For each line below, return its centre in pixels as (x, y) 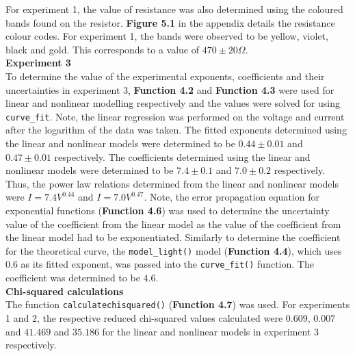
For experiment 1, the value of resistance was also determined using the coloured (174, 9)
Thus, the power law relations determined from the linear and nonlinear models (172, 183)
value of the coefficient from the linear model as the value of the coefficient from (173, 224)
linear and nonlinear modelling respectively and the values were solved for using (173, 103)
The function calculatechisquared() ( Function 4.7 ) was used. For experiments (178, 304)
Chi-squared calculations (65, 291)
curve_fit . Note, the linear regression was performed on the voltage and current (175, 116)
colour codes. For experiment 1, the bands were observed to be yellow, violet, (167, 36)
